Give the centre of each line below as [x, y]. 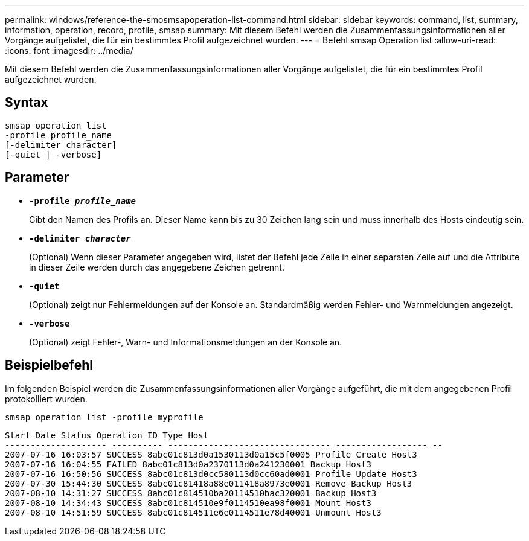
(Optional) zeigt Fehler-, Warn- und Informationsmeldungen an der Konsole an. [186, 342]
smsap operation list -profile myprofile [104, 417]
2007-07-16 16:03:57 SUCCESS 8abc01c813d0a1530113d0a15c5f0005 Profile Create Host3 [211, 454]
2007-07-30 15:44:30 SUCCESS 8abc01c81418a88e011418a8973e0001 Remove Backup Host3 [209, 483]
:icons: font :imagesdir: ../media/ [69, 50]
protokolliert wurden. [46, 399]
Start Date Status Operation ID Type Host [107, 435]
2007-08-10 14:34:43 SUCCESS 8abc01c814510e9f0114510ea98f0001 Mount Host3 [188, 503]
